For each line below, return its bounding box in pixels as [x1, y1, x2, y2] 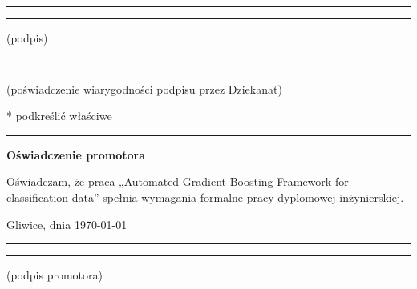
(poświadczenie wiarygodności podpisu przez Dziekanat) [6, 80, 282, 97]
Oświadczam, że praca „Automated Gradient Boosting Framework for [6, 173, 349, 190]
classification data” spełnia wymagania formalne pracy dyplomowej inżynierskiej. [6, 188, 404, 205]
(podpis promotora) [6, 267, 103, 283]
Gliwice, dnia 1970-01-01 [6, 215, 128, 232]
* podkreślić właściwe [6, 107, 112, 124]
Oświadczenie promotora [6, 146, 146, 163]
